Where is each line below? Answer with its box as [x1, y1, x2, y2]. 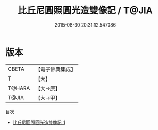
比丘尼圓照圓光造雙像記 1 [12, 119, 65, 125]
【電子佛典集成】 [35, 66, 76, 73]
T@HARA [8, 85, 30, 92]
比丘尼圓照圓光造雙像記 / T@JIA [17, 5, 153, 16]
